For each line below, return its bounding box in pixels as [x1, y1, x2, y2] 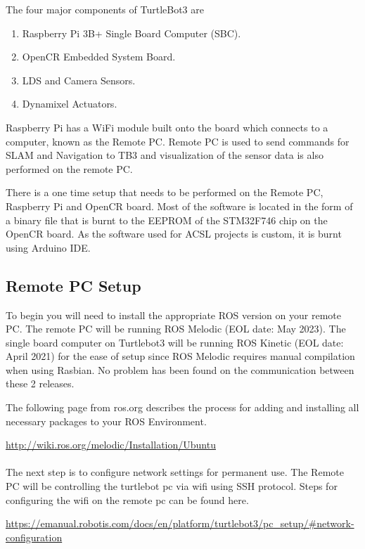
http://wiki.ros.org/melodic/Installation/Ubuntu [6, 437, 216, 452]
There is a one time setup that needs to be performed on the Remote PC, [6, 185, 324, 200]
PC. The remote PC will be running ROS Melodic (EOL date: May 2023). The [6, 321, 346, 336]
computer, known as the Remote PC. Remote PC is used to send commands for [6, 134, 350, 148]
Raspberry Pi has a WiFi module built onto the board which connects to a [6, 120, 328, 134]
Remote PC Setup [6, 274, 141, 296]
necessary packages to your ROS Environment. [6, 413, 207, 428]
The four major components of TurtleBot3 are [6, 2, 204, 16]
